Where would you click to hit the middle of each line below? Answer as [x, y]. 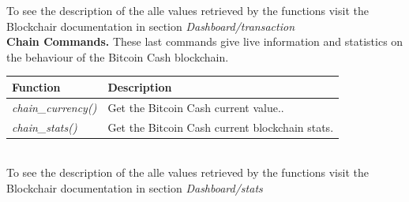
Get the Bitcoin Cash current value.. [196, 107]
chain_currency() [54, 107]
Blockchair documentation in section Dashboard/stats [135, 187]
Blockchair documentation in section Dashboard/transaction [150, 26]
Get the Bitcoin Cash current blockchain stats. [221, 127]
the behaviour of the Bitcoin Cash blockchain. [118, 56]
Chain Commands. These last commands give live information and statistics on [205, 41]
